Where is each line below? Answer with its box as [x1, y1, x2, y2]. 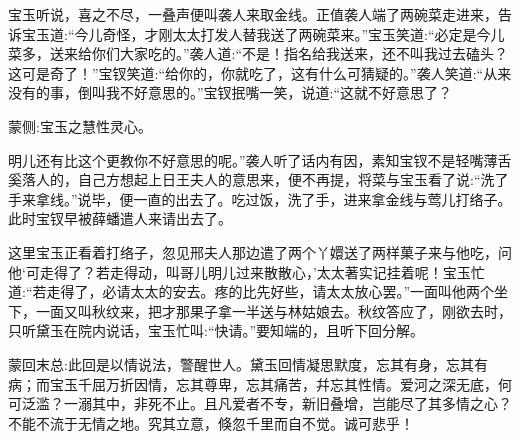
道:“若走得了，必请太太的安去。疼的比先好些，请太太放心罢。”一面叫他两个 [8, 281, 495, 302]
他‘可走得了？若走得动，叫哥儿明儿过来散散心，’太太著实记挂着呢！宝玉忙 [8, 261, 485, 282]
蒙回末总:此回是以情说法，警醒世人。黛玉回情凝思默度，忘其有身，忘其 [8, 353, 474, 374]
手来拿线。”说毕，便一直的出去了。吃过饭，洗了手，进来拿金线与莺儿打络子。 [8, 188, 512, 209]
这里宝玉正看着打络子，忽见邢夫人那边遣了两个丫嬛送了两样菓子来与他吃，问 [8, 241, 512, 262]
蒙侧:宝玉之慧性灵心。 [8, 115, 152, 136]
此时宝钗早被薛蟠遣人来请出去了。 [8, 208, 232, 229]
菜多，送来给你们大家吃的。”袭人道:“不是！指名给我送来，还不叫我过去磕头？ [8, 43, 509, 64]
